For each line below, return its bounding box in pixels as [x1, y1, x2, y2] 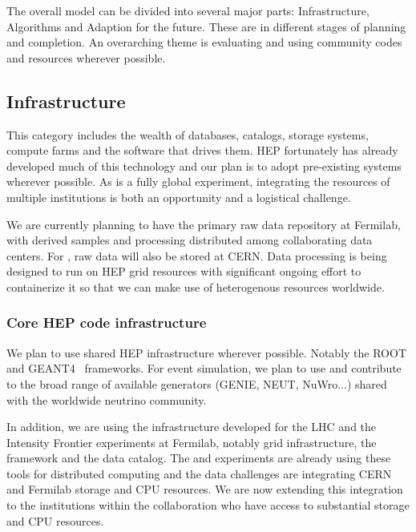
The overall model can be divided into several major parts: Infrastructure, [6, 2, 370, 18]
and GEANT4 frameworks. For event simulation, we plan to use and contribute [6, 360, 402, 377]
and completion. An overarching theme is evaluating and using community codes [6, 34, 402, 50]
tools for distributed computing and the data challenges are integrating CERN [6, 465, 392, 482]
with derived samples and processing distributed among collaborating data [6, 232, 373, 248]
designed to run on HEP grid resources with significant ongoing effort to [6, 263, 361, 280]
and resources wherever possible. [6, 49, 166, 66]
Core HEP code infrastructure [6, 312, 207, 332]
